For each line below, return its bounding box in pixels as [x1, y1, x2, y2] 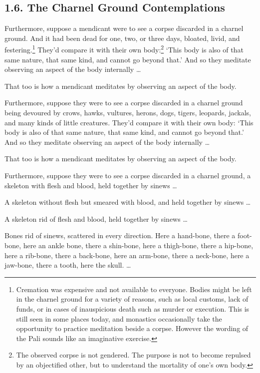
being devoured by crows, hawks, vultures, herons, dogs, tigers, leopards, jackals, [4, 107, 251, 118]
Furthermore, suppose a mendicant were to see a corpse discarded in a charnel [4, 23, 244, 33]
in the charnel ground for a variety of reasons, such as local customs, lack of [16, 294, 249, 304]
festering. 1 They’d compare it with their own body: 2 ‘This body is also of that [4, 43, 244, 55]
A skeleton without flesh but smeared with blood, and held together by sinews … [4, 197, 251, 207]
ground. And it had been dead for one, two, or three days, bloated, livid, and [4, 32, 240, 43]
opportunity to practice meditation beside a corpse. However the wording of [16, 323, 249, 334]
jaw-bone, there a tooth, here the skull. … [4, 260, 131, 270]
